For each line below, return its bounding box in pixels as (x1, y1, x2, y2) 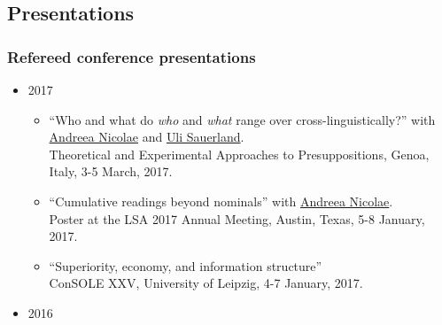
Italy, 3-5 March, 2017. (49, 162, 173, 181)
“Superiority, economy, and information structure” (49, 256, 322, 275)
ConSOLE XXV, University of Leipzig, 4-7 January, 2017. (49, 274, 363, 292)
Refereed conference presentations (7, 45, 256, 67)
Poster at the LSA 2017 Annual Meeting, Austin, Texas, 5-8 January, (49, 209, 425, 228)
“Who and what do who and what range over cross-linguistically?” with (49, 110, 436, 128)
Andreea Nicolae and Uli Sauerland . (49, 128, 244, 146)
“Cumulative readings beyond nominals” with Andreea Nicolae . (49, 191, 393, 210)
